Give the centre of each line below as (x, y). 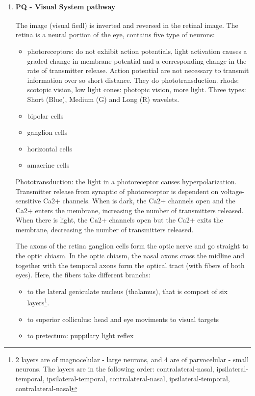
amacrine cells (48, 165)
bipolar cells (45, 115)
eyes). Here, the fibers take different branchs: (83, 275)
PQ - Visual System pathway (65, 6)
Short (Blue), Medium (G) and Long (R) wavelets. (103, 99)
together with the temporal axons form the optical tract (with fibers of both (130, 265)
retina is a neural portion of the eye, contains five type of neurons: (115, 35)
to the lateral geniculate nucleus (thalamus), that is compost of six (127, 291)
